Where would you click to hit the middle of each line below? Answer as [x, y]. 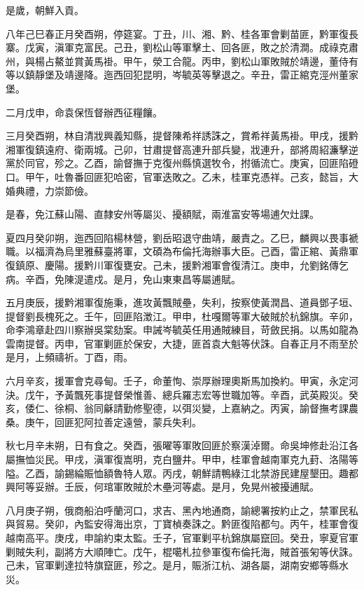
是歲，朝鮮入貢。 [45, 10]
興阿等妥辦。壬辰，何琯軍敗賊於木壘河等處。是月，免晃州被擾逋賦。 [162, 487]
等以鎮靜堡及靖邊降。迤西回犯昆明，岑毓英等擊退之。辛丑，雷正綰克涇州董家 [182, 75]
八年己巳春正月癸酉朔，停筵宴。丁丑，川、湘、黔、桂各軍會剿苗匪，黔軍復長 [182, 33]
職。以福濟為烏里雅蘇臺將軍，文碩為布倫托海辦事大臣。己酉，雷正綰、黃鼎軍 [182, 251]
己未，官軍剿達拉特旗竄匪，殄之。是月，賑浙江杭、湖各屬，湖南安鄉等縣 [172, 565]
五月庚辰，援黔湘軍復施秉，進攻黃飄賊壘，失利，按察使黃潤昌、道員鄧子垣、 [182, 302]
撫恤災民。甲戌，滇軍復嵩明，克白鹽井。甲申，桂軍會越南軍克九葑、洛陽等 [187, 459]
